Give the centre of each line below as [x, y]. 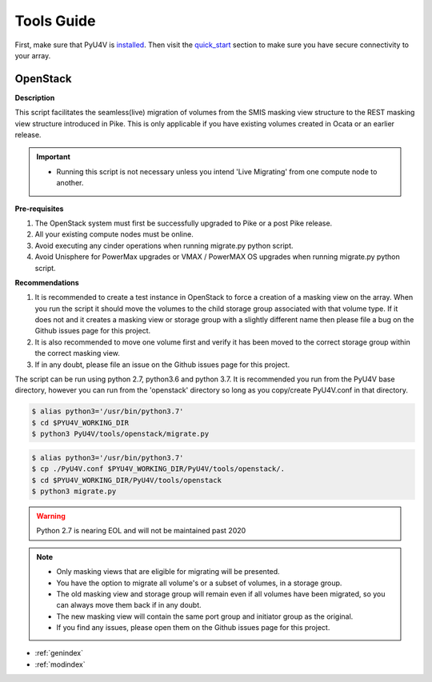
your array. [33, 55]
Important [54, 157]
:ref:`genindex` [59, 653]
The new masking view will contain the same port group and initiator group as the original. [205, 616]
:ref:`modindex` [60, 664]
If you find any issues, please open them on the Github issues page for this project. [193, 628]
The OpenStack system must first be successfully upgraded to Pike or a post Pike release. [184, 223]
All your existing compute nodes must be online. [114, 234]
